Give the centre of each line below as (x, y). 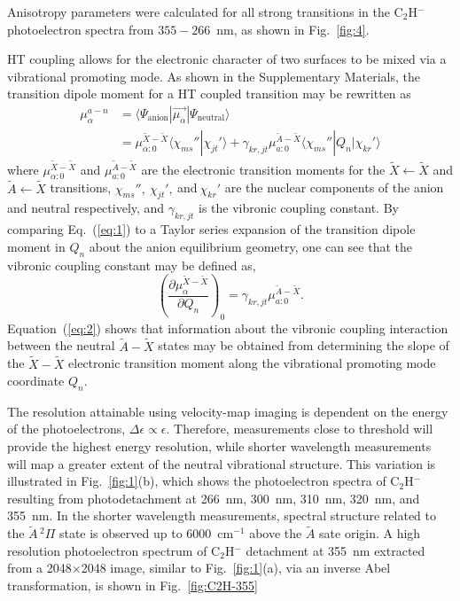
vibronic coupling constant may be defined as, (132, 265)
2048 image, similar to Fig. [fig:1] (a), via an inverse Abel (236, 568)
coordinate (36, 381)
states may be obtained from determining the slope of (304, 345)
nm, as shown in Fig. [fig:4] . (293, 29)
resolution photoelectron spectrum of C (114, 550)
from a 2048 (39, 568)
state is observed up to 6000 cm (146, 533)
